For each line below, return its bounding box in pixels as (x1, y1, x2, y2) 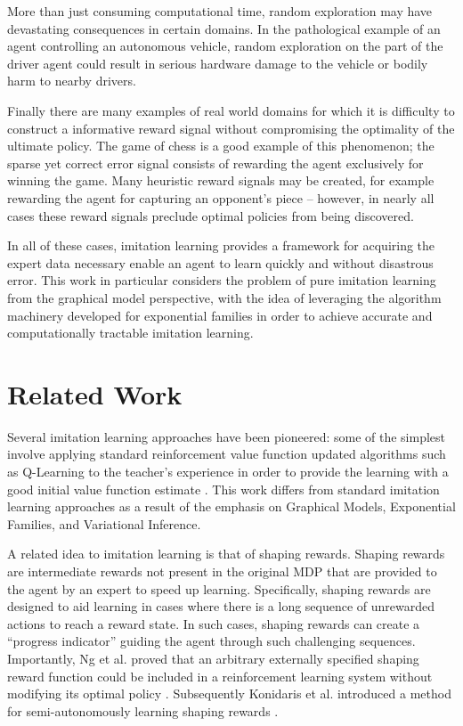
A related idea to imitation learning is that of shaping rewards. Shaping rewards (7, 544, 445, 563)
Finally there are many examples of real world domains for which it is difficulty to (7, 101, 455, 119)
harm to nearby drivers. (7, 71, 136, 90)
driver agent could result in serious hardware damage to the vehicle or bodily (7, 53, 428, 72)
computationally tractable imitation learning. (7, 323, 254, 342)
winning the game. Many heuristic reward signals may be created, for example (7, 171, 435, 190)
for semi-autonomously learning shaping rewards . (7, 701, 279, 720)
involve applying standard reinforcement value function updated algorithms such (7, 445, 446, 463)
